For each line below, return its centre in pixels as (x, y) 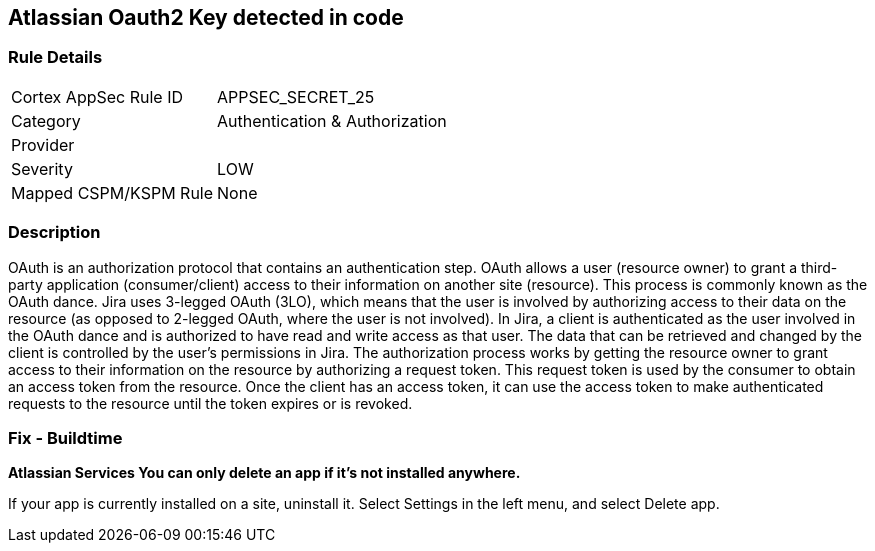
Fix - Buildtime (65, 437)
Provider (43, 144)
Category (46, 120)
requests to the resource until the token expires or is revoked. (210, 403)
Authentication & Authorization (332, 120)
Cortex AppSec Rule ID (97, 96)
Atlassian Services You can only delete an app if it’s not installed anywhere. (264, 473)
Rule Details (55, 57)
